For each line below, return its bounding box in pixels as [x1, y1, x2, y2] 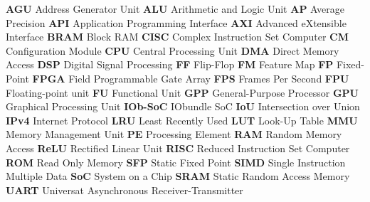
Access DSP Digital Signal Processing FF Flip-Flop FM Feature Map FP [6, 57, 334, 72]
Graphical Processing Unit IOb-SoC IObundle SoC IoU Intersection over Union [6, 99, 360, 114]
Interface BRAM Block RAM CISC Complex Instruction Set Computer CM [6, 29, 349, 44]
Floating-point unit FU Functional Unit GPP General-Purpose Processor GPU [6, 85, 359, 100]
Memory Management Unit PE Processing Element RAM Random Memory [6, 127, 342, 142]
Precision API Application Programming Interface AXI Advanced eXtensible [6, 15, 347, 30]
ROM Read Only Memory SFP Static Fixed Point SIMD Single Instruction [6, 154, 346, 169]
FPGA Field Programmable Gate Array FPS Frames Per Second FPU [32, 70, 349, 85]
